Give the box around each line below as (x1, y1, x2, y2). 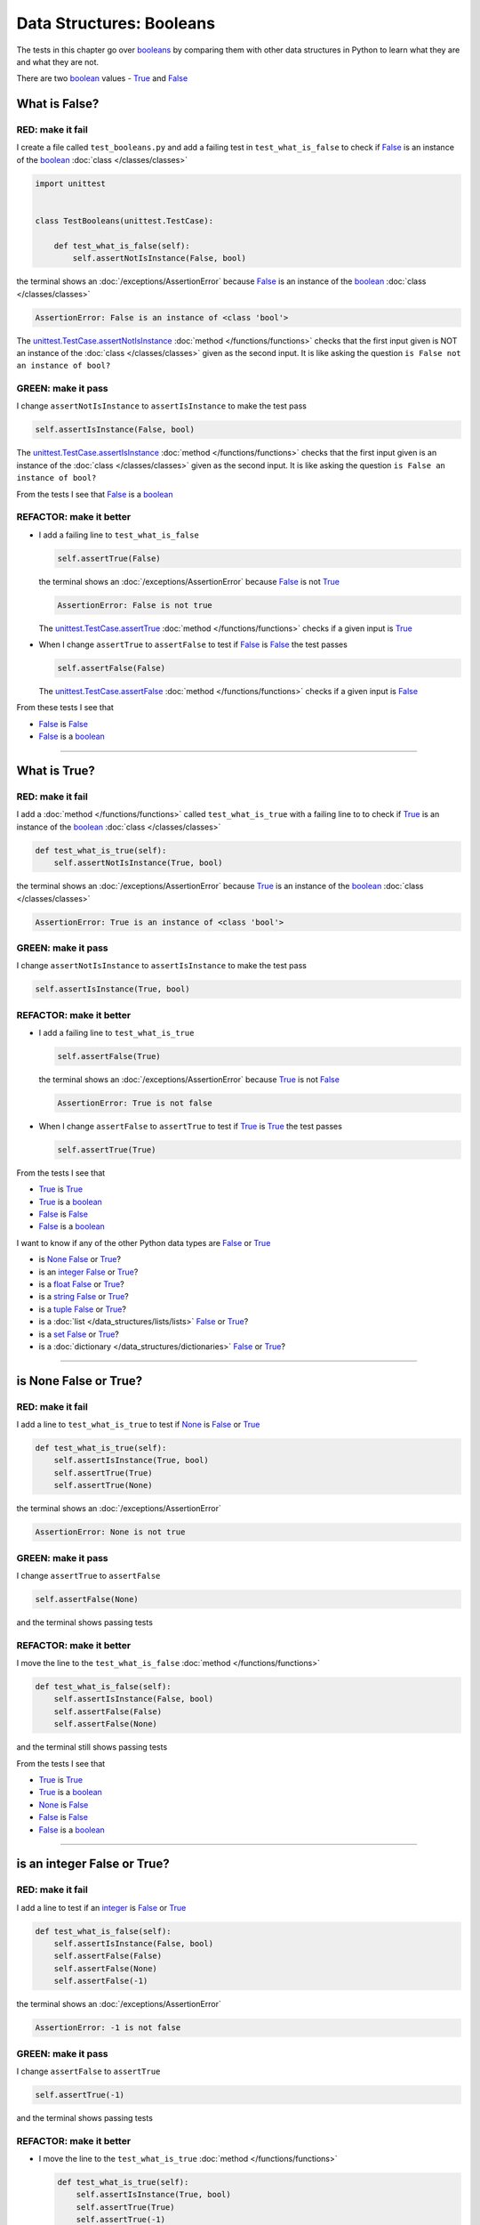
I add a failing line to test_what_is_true (38, 1027, 195, 1038)
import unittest (35, 178, 107, 189)
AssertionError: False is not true (57, 600, 212, 610)
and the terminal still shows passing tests (16, 1742, 168, 1752)
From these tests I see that (16, 702, 115, 713)
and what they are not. (16, 56, 100, 67)
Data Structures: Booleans (16, 13, 216, 33)
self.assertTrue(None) (53, 1480, 153, 1491)
